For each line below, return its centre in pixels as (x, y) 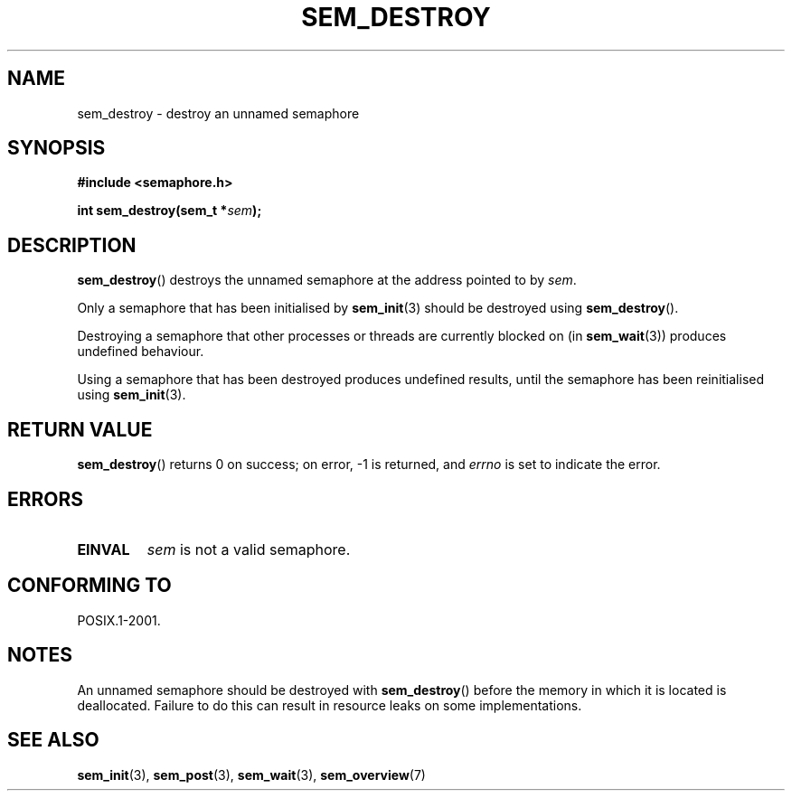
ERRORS (46, 499)
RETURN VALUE (80, 429)
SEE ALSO (53, 740)
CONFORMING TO (90, 586)
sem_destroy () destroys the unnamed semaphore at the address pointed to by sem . (327, 280)
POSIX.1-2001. (119, 620)
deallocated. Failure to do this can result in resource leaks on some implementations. (330, 705)
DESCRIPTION (72, 245)
